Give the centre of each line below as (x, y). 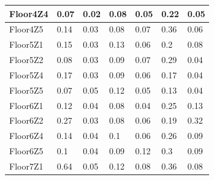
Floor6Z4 (26, 136)
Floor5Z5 (26, 90)
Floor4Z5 (26, 29)
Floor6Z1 (26, 105)
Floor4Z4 (29, 13)
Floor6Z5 (26, 151)
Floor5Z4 (26, 74)
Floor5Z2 (26, 60)
